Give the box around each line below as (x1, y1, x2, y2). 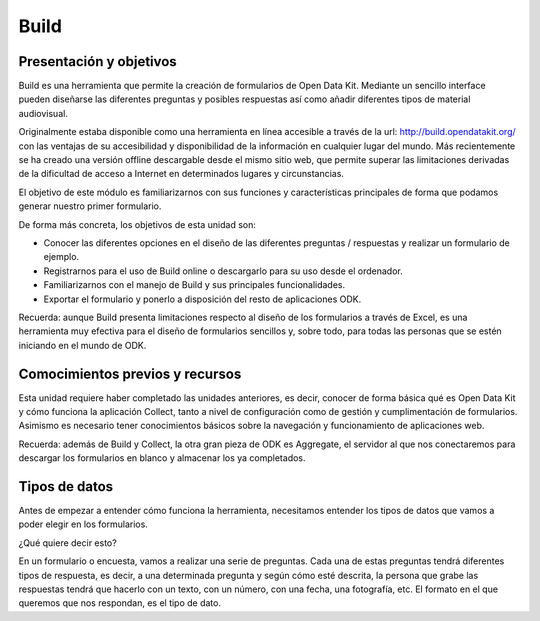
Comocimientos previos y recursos (18, 365, 242, 382)
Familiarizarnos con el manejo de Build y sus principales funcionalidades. (43, 279, 346, 291)
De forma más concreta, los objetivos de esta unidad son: (18, 218, 257, 230)
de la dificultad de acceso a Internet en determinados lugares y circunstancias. (18, 168, 345, 180)
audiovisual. (18, 107, 69, 119)
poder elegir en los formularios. (18, 518, 149, 530)
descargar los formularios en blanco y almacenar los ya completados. (18, 452, 306, 464)
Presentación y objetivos (18, 53, 177, 70)
